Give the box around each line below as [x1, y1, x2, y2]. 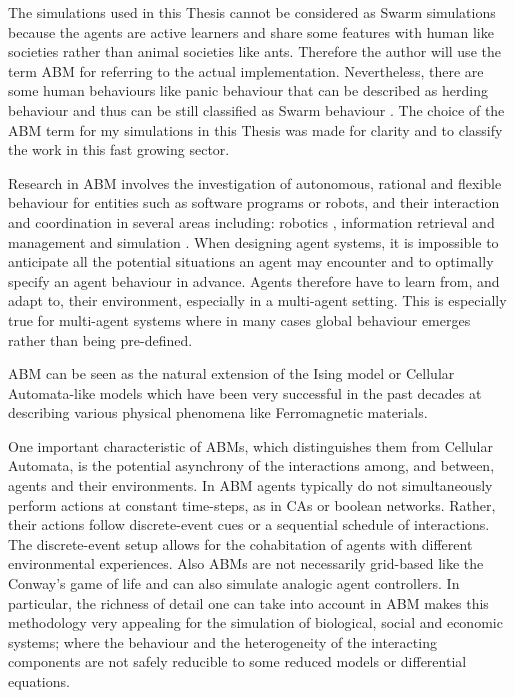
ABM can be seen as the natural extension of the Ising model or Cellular [8, 363, 455, 384]
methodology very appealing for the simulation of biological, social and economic [8, 612, 503, 633]
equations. [8, 671, 70, 691]
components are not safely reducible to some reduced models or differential [8, 651, 467, 672]
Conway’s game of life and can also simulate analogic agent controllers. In [8, 573, 460, 594]
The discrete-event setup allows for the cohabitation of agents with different [8, 533, 473, 554]
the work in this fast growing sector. [8, 139, 230, 160]
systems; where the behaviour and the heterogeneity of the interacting [8, 631, 437, 652]
